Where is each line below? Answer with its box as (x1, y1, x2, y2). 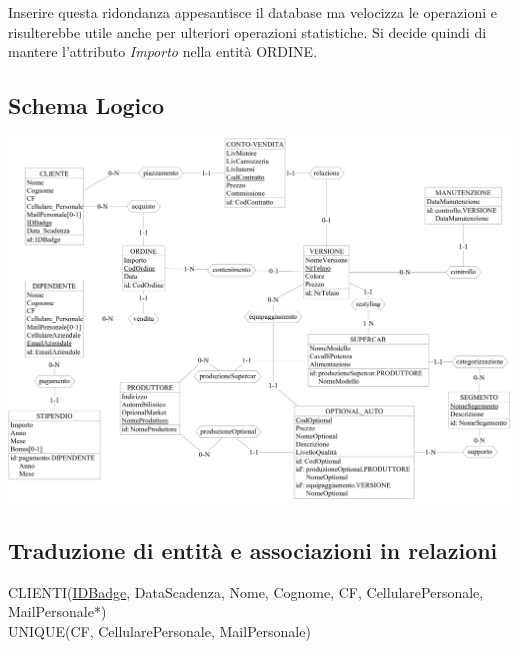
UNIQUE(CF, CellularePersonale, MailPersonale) (8, 620, 311, 641)
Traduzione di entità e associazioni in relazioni (8, 534, 498, 565)
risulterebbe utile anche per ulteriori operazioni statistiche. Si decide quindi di (8, 21, 487, 42)
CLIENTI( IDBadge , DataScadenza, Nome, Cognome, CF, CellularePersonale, (8, 581, 484, 602)
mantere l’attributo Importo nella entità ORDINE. (8, 41, 318, 62)
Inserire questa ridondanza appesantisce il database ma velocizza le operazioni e (8, 2, 497, 22)
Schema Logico (8, 90, 165, 121)
